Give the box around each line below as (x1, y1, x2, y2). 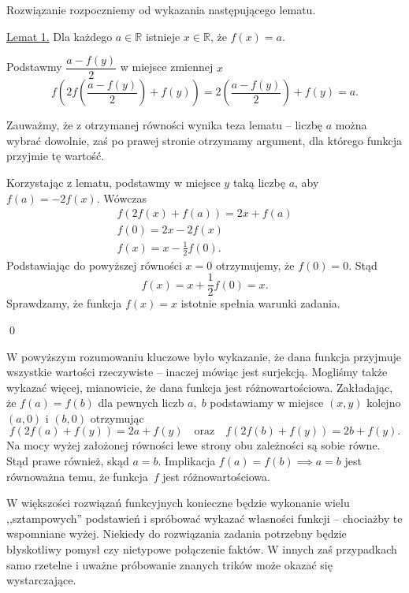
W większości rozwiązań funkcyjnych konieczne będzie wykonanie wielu (6, 494, 350, 511)
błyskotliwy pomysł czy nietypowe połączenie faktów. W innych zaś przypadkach (6, 541, 397, 558)
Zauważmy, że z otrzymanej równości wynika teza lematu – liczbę (6, 117, 323, 133)
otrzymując (90, 409, 144, 426)
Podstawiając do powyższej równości (6, 256, 182, 273)
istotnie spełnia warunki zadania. (180, 295, 340, 311)
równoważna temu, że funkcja (6, 468, 148, 484)
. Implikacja (158, 453, 216, 469)
